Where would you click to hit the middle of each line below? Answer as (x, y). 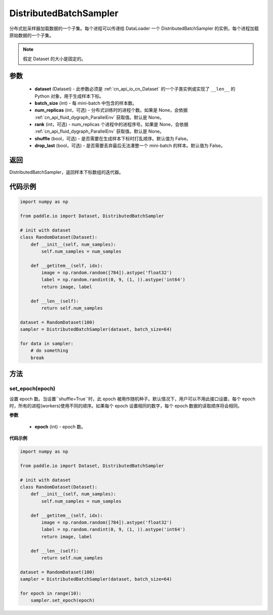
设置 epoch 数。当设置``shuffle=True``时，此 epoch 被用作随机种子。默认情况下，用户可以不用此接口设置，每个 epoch (132, 399)
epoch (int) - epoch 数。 (60, 427)
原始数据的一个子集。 (32, 35)
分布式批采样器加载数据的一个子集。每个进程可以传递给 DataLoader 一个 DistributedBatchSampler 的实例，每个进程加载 (134, 28)
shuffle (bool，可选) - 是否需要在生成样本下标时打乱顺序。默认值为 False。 (113, 138)
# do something (49, 351)
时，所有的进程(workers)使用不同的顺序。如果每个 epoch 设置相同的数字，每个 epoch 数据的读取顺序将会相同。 (126, 406)
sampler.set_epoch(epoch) (63, 601)
